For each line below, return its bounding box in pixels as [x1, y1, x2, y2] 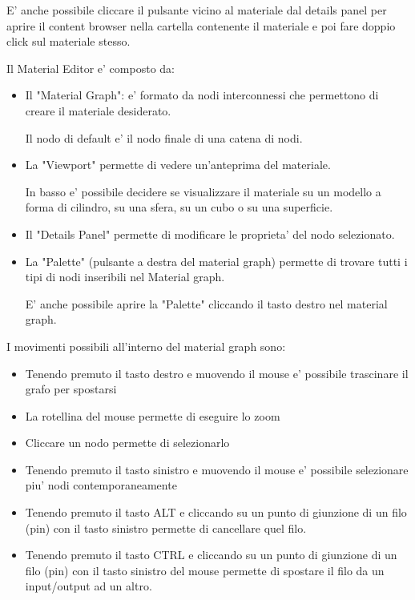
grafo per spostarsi [25, 381, 117, 397]
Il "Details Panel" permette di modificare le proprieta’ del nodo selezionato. [25, 225, 395, 242]
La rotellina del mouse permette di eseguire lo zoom [25, 407, 280, 424]
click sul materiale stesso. [6, 33, 131, 50]
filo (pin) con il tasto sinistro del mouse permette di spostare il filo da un [25, 562, 385, 578]
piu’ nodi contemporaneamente [25, 477, 177, 493]
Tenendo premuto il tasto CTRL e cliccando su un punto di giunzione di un [25, 546, 397, 563]
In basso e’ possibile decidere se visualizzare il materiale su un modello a [25, 183, 381, 199]
